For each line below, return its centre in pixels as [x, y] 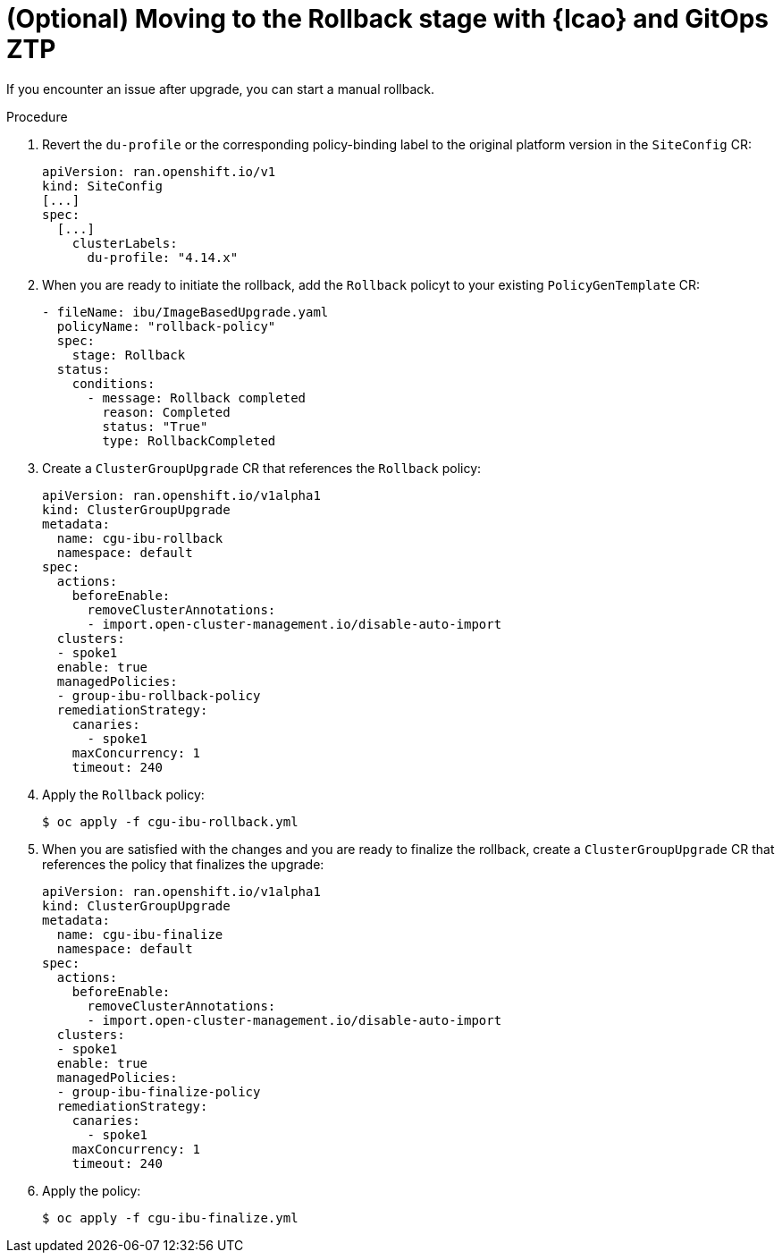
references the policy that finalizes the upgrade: [183, 864]
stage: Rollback [129, 355]
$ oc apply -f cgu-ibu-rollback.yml [170, 821]
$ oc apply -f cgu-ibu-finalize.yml [170, 1218]
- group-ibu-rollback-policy [159, 695]
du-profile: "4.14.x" [163, 257]
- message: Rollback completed [197, 397]
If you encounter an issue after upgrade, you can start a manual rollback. [221, 89]
